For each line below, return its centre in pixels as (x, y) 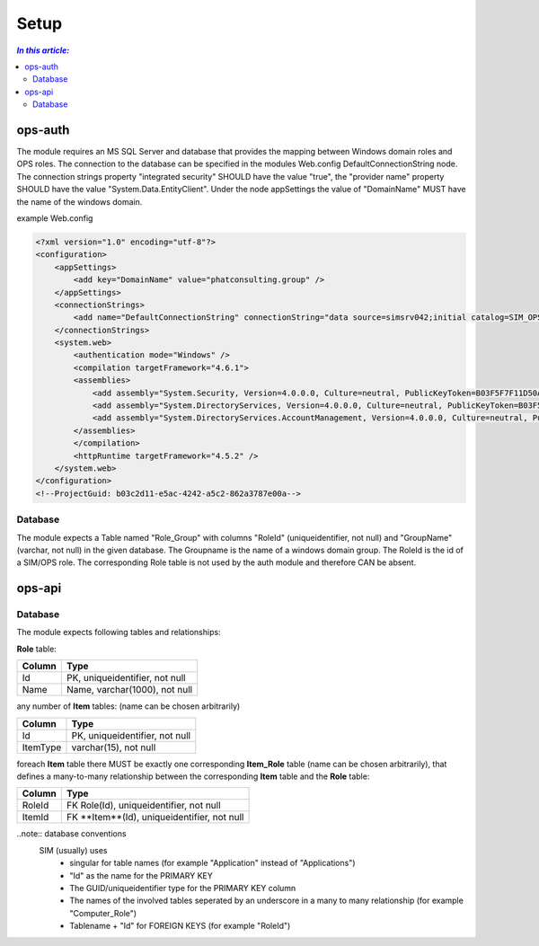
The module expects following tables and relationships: (119, 632)
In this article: (43, 50)
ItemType (42, 747)
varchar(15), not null (114, 747)
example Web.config (55, 218)
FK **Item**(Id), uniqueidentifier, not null (155, 818)
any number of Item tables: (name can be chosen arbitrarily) (128, 706)
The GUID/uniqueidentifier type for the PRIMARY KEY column (183, 888)
